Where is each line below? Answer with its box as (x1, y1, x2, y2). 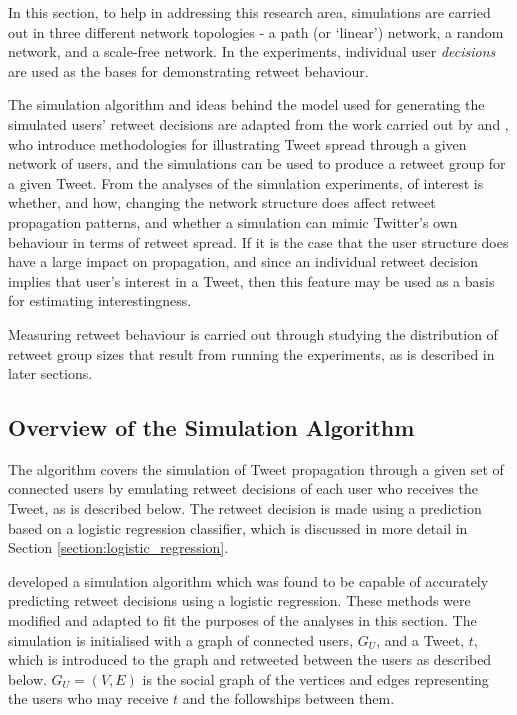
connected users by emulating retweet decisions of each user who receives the (8, 478, 478, 499)
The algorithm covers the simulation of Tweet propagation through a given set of (8, 458, 504, 479)
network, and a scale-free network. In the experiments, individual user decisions (8, 41, 496, 62)
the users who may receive (8, 688, 169, 709)
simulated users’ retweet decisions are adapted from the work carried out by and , (8, 113, 509, 134)
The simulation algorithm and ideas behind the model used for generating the (8, 94, 485, 115)
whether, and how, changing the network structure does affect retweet (8, 192, 436, 213)
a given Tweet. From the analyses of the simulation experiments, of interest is (8, 172, 484, 193)
